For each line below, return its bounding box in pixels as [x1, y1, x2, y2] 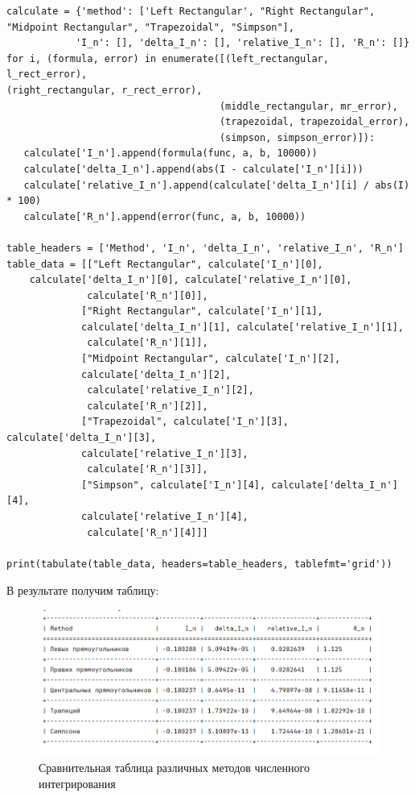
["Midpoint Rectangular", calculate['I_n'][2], [81, 353, 341, 365]
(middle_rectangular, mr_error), [219, 100, 398, 112]
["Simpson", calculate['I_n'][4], [81, 479, 266, 491]
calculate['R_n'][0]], [87, 289, 208, 301]
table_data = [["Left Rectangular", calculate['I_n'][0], [6, 258, 323, 270]
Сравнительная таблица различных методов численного [39, 759, 310, 776]
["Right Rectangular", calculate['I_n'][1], [81, 305, 323, 318]
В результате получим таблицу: [6, 582, 159, 599]
